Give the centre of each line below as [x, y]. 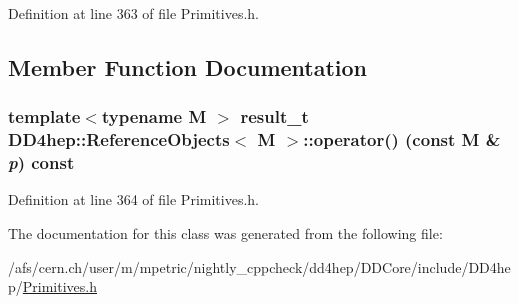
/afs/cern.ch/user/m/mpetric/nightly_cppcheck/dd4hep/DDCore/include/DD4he [259, 266]
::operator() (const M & [402, 139]
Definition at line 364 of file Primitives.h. [133, 199]
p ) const [41, 162]
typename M [154, 116]
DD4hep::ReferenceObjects [119, 139]
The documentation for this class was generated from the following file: [225, 233]
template [44, 116]
